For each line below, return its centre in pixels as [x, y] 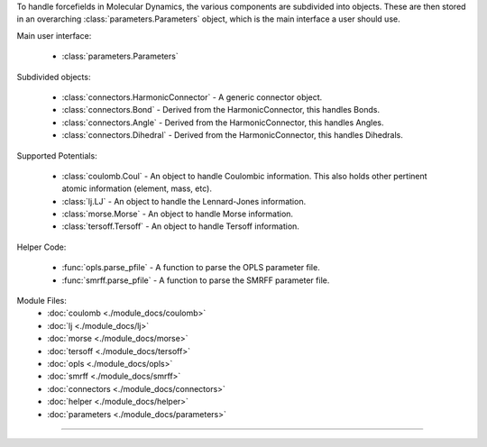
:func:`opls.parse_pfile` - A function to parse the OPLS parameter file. [191, 268]
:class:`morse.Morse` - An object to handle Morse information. [177, 214]
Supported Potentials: [57, 155]
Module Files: [42, 301]
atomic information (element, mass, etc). [137, 188]
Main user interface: [54, 35]
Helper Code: [41, 247]
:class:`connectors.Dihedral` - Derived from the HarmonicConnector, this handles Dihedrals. [232, 135]
